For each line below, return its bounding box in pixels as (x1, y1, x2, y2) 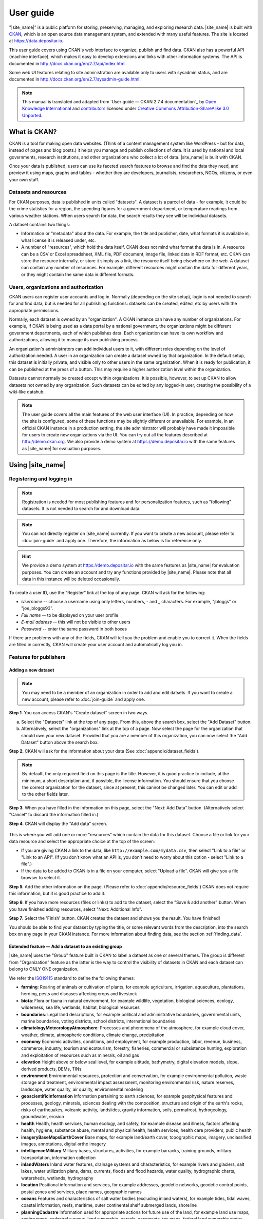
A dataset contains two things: (9, 222, 70, 228)
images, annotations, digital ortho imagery (21, 1141, 106, 1147)
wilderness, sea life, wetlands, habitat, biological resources (21, 1004, 140, 1010)
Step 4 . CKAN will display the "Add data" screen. (9, 821, 107, 826)
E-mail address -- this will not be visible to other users (21, 619, 131, 625)
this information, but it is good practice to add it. (9, 890, 106, 897)
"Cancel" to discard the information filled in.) (9, 812, 99, 818)
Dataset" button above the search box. (21, 739, 99, 745)
